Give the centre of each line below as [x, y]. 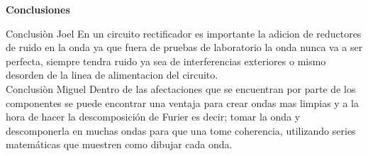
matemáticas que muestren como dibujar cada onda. [119, 144]
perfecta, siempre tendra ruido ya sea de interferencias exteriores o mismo [166, 61]
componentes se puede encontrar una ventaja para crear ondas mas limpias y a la [182, 102]
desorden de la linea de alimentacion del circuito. [112, 75]
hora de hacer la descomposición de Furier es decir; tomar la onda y [153, 117]
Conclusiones [38, 9]
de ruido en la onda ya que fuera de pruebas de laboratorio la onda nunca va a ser [184, 47]
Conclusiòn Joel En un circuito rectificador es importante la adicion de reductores [184, 33]
